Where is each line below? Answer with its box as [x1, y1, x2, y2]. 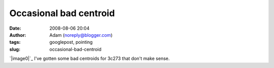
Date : [9, 25, 21, 31]
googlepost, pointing [49, 39, 93, 45]
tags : [9, 39, 21, 45]
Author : [9, 32, 26, 38]
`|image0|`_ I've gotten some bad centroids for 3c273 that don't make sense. [9, 55, 170, 61]
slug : [9, 46, 20, 52]
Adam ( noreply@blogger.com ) [49, 32, 113, 38]
